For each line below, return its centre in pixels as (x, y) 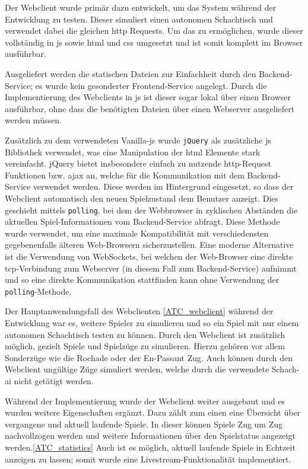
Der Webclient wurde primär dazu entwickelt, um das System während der (141, 7)
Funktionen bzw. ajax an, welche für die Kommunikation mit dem (125, 175)
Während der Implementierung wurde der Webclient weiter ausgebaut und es (145, 401)
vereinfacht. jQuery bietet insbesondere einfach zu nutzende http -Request (138, 163)
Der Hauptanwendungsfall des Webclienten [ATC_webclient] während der (139, 311)
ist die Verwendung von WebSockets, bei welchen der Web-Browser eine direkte (149, 256)
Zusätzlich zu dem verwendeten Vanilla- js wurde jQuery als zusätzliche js (138, 140)
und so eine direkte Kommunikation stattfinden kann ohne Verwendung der (142, 280)
